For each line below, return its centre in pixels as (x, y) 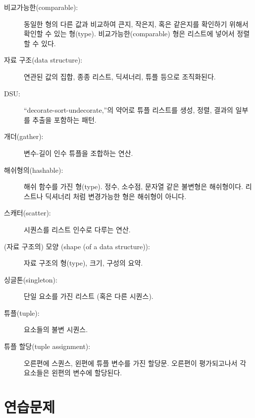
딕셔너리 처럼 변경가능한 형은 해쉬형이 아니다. (116, 196)
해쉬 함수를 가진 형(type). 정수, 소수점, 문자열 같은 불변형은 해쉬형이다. (134, 186)
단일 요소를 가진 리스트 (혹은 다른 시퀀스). (89, 296)
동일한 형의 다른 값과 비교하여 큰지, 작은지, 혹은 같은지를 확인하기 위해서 (136, 24)
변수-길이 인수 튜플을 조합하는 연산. (78, 153)
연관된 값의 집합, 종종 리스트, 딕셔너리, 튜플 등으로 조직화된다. (120, 76)
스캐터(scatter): (27, 213)
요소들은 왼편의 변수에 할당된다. (73, 373)
